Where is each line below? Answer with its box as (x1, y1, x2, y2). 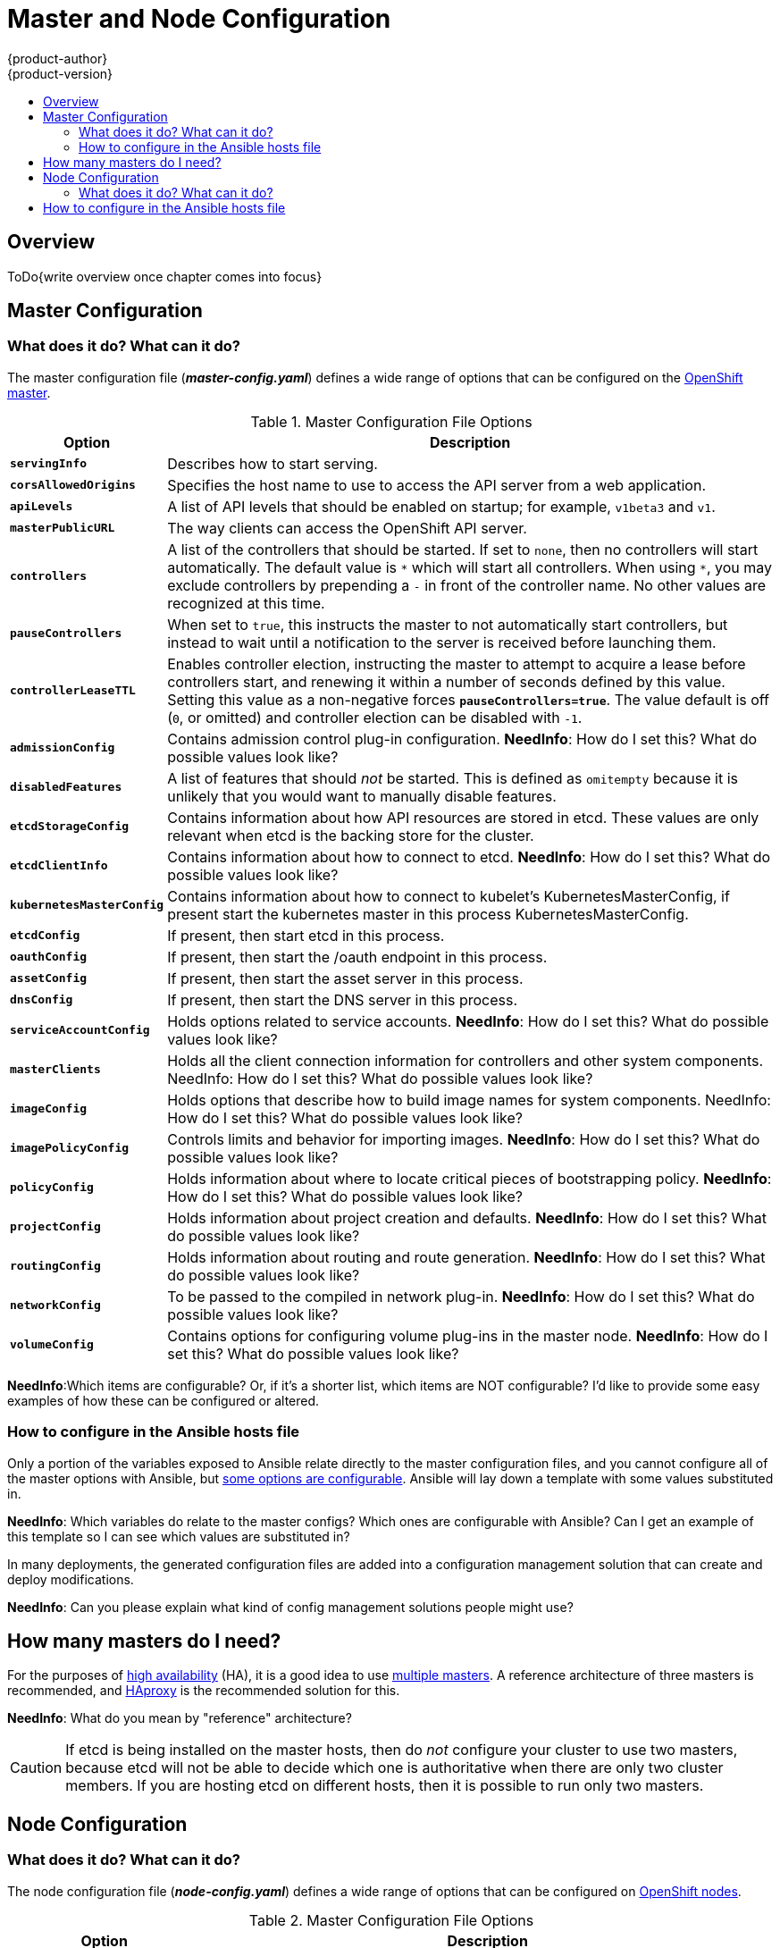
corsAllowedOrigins (10, 478, 136, 492)
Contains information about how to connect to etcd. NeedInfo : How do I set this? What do (167, 847, 771, 866)
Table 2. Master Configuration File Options (248, 1910, 534, 1929)
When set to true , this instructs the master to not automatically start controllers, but (167, 615, 728, 634)
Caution (10, 1759, 63, 1777)
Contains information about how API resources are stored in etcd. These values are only (167, 808, 759, 827)
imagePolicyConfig (10, 1141, 130, 1155)
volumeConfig (10, 1338, 94, 1352)
